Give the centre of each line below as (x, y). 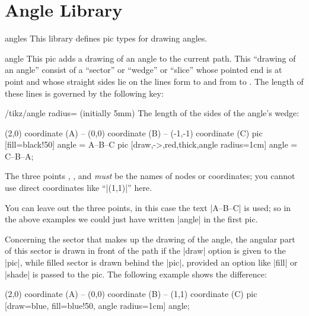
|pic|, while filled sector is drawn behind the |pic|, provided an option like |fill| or (151, 262)
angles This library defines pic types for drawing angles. (106, 38)
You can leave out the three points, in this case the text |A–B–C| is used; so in (148, 207)
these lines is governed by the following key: (84, 93)
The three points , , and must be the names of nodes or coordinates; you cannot (150, 176)
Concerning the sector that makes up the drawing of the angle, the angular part (150, 239)
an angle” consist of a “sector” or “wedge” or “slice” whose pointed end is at (144, 70)
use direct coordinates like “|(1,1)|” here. (78, 188)
